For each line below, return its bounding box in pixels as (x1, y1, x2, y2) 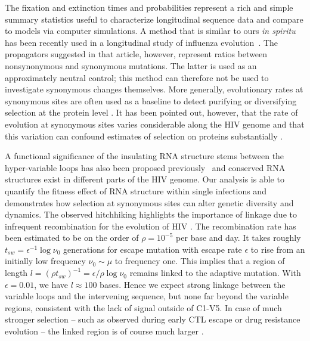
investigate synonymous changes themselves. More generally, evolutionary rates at (5, 83, 303, 95)
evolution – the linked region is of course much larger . (5, 325, 204, 337)
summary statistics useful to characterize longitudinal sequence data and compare (5, 13, 303, 25)
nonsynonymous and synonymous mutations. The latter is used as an (5, 59, 257, 72)
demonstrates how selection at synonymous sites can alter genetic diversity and (5, 196, 294, 209)
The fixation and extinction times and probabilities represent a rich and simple (5, 1, 293, 13)
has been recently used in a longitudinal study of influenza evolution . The (5, 36, 278, 48)
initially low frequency (5, 255, 86, 267)
